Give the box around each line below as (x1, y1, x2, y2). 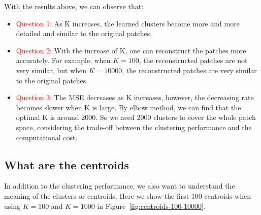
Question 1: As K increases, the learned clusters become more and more (16, 18, 240, 28)
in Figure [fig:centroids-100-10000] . (97, 200, 206, 211)
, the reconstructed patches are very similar (122, 65, 257, 75)
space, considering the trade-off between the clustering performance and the (16, 121, 252, 132)
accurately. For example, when (16, 55, 111, 66)
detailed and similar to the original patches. (16, 28, 152, 39)
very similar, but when (16, 65, 87, 75)
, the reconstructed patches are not (139, 55, 248, 66)
